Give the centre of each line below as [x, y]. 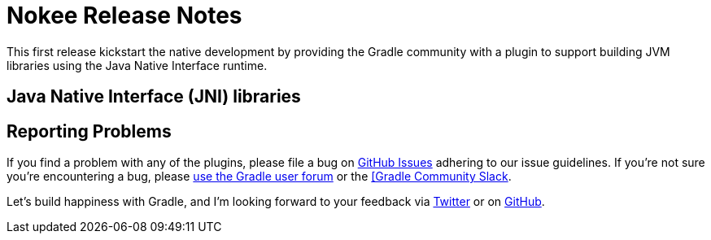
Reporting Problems [89, 131]
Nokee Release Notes [124, 15]
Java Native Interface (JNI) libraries [154, 97]
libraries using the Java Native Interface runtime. [137, 65]
